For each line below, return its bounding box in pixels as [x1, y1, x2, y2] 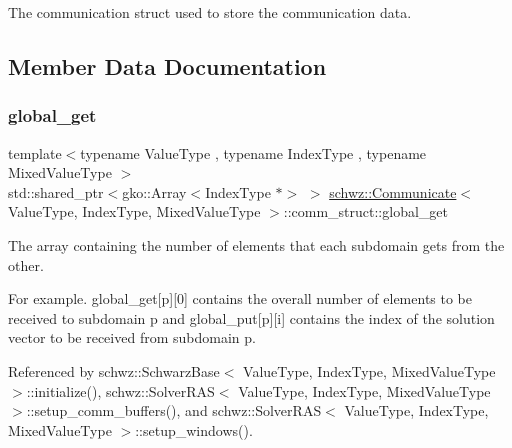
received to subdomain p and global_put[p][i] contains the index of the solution [8, 307, 495, 328]
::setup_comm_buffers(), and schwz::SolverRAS [26, 400, 322, 421]
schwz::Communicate [329, 181, 457, 202]
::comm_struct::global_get [283, 201, 448, 222]
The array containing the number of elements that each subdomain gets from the [8, 234, 505, 255]
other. [8, 254, 44, 275]
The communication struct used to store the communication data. [8, 2, 412, 22]
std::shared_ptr [8, 181, 104, 202]
